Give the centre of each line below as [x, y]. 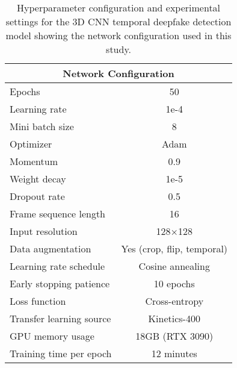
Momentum [34, 161]
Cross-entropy [174, 301]
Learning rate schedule [57, 266]
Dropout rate [37, 196]
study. [118, 49]
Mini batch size [42, 126]
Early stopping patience [60, 283]
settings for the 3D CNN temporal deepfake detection [118, 21]
